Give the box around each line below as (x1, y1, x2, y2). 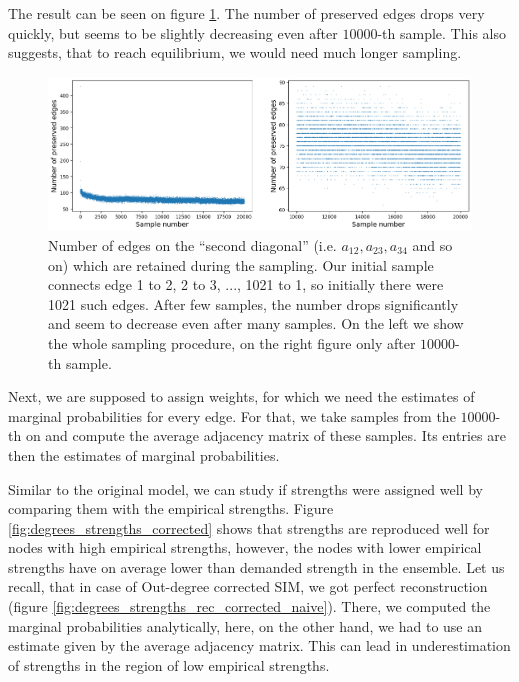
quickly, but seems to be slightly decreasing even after (8, 22, 338, 43)
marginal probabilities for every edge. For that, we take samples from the (8, 405, 456, 426)
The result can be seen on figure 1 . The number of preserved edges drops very (8, 3, 485, 23)
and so (412, 234, 453, 255)
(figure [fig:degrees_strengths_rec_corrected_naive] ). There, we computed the (8, 596, 491, 617)
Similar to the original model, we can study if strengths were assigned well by (8, 478, 483, 499)
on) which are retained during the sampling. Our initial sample (48, 254, 434, 275)
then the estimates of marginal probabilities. (8, 444, 280, 465)
